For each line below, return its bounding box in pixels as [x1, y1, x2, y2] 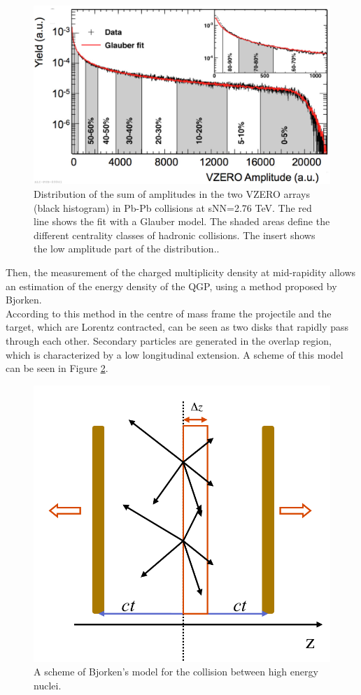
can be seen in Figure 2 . [6, 361, 108, 375]
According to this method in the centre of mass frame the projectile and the [6, 306, 332, 320]
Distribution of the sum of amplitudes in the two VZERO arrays [34, 187, 310, 201]
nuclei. [34, 678, 62, 692]
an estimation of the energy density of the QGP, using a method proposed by [6, 278, 337, 293]
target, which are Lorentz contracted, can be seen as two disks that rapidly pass [6, 320, 349, 334]
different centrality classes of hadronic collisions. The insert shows [34, 227, 316, 242]
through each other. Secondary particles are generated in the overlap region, [6, 334, 332, 347]
